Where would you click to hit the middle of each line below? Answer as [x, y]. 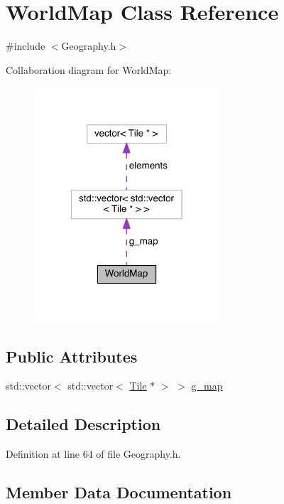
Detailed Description [83, 424]
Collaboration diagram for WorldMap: [89, 69]
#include [26, 46]
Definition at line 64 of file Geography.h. [93, 454]
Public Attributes [72, 356]
